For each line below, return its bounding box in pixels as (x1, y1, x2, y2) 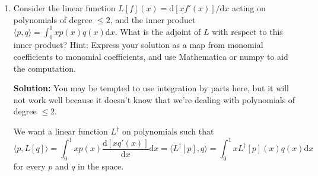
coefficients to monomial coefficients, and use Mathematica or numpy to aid (13, 50, 288, 63)
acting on (232, 2, 266, 14)
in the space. (78, 159, 124, 172)
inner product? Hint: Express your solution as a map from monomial (13, 39, 263, 51)
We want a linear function (13, 125, 108, 137)
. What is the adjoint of (115, 25, 201, 37)
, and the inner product (110, 13, 196, 25)
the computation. (13, 62, 76, 74)
